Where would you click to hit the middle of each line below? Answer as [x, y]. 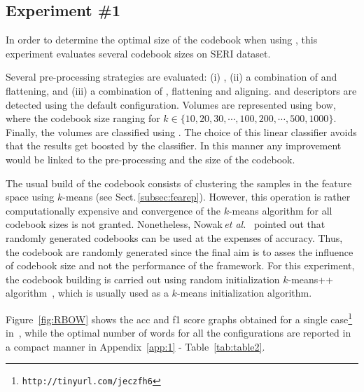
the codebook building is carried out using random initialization [143, 279]
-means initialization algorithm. [244, 293]
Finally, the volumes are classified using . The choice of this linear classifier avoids [181, 131]
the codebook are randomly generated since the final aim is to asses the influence [180, 251]
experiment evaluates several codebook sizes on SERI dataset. [138, 53]
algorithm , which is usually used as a [87, 293]
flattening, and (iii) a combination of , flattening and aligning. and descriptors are [181, 90]
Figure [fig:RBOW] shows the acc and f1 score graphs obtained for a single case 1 [179, 318]
